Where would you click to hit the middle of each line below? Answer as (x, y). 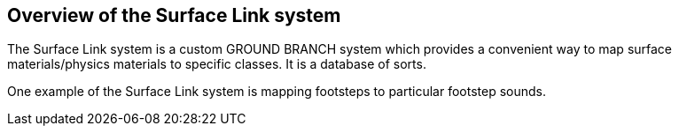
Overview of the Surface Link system (174, 15)
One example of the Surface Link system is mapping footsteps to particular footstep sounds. (277, 92)
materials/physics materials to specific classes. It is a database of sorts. (217, 64)
